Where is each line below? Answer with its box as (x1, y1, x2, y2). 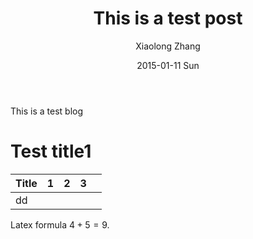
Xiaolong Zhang (135, 40, 201, 52)
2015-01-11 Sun (136, 59, 200, 71)
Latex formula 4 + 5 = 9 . (10, 218, 110, 231)
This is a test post (93, 7, 243, 30)
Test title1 (10, 140, 92, 163)
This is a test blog (10, 105, 84, 117)
